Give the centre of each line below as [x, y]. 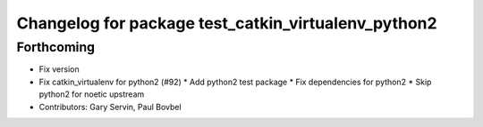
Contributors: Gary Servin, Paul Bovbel [110, 107]
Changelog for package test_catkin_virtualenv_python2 [227, 23]
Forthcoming [56, 47]
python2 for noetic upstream [92, 94]
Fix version [59, 69]
